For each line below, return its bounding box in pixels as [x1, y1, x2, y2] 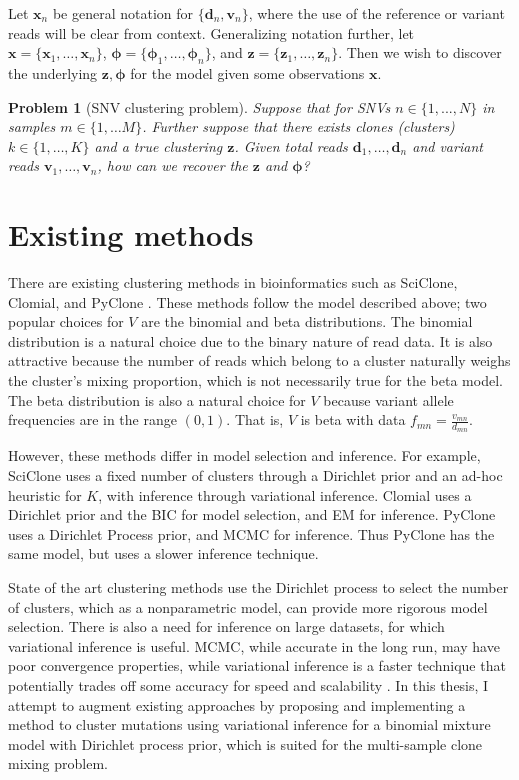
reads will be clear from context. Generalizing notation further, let [8, 22, 415, 43]
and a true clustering [94, 135, 223, 156]
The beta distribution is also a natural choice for [8, 389, 306, 410]
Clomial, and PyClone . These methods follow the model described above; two [8, 291, 487, 312]
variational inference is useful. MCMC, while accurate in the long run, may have [8, 635, 500, 656]
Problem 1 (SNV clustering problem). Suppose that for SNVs [8, 96, 391, 117]
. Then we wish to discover [338, 42, 502, 63]
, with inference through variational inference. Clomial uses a [98, 484, 472, 505]
